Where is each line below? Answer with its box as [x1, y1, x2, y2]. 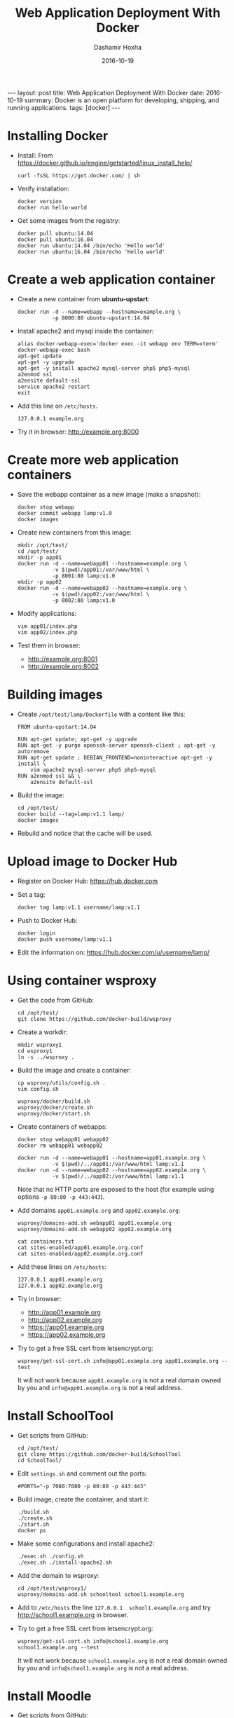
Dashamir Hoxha [93, 43, 142, 51]
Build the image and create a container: [17, 1066, 132, 1074]
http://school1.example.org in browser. [17, 1610, 129, 1619]
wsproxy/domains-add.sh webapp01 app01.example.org [17, 1219, 172, 1227]
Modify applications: [17, 609, 77, 617]
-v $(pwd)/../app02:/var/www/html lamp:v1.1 [52, 1172, 184, 1180]
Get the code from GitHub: [17, 996, 95, 1004]
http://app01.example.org [27, 1308, 102, 1317]
